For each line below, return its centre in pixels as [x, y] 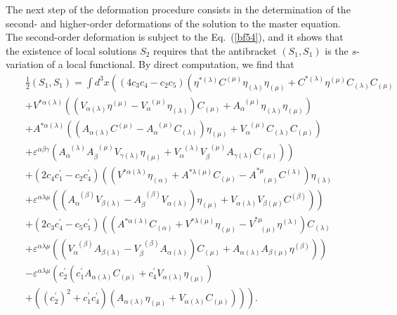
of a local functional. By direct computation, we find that [170, 64]
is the [337, 50]
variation [25, 64]
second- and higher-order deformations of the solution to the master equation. [173, 23]
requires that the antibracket [215, 50]
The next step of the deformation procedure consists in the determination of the [178, 9]
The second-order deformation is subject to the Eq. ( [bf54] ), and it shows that [175, 37]
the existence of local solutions [71, 50]
